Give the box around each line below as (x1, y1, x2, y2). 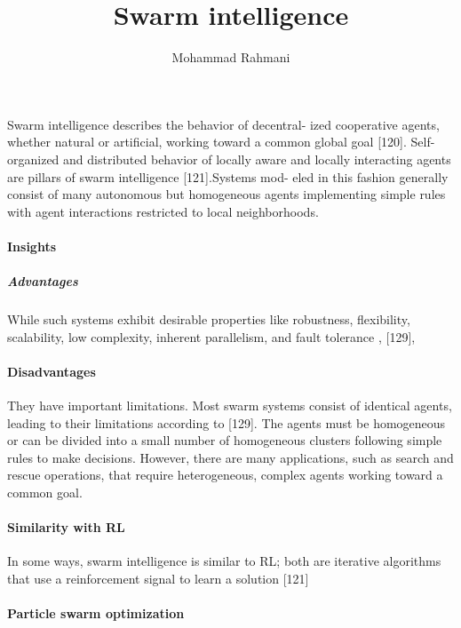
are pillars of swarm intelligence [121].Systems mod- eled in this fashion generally (7, 167, 449, 186)
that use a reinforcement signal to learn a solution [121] (7, 568, 309, 587)
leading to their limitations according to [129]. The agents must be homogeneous (7, 413, 446, 432)
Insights (7, 236, 57, 255)
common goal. (7, 482, 83, 501)
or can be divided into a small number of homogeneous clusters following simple (7, 431, 442, 449)
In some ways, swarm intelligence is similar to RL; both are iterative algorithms (7, 552, 441, 570)
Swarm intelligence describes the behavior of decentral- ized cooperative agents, (7, 115, 440, 133)
